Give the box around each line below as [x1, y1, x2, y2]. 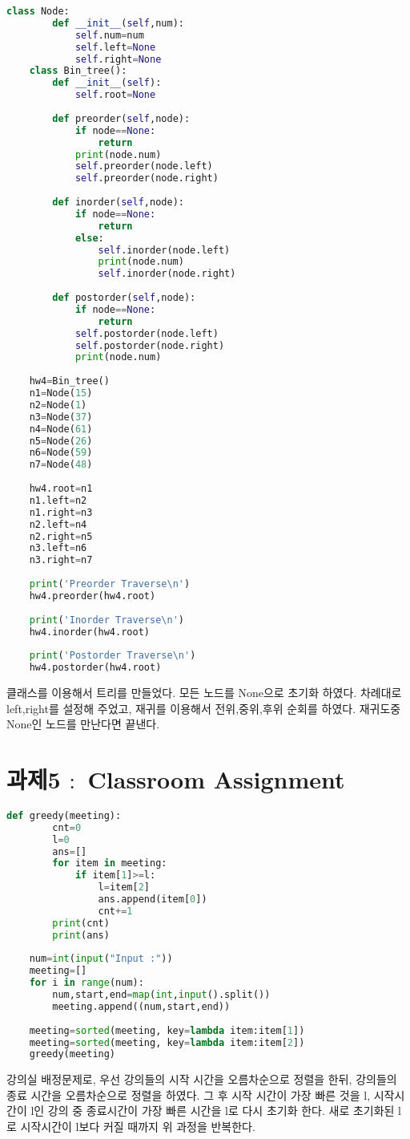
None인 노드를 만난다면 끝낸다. [6, 715, 160, 732]
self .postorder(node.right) [74, 339, 225, 351]
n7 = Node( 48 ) [29, 459, 93, 471]
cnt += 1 [98, 905, 133, 917]
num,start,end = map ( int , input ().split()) [52, 989, 271, 1001]
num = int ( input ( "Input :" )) [29, 953, 173, 965]
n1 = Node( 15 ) [29, 387, 93, 399]
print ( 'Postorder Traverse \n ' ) [29, 650, 196, 662]
